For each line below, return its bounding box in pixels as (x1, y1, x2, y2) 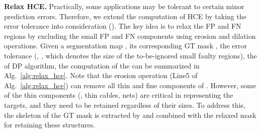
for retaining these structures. (4, 119, 96, 130)
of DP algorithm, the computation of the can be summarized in (4, 60, 200, 71)
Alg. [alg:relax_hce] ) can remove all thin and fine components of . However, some (4, 80, 256, 90)
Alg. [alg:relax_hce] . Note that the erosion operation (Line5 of (4, 70, 198, 81)
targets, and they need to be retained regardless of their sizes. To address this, (4, 99, 245, 110)
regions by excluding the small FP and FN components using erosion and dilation (4, 30, 256, 41)
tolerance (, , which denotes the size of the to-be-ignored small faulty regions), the (4, 50, 257, 60)
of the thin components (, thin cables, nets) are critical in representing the (4, 90, 233, 100)
